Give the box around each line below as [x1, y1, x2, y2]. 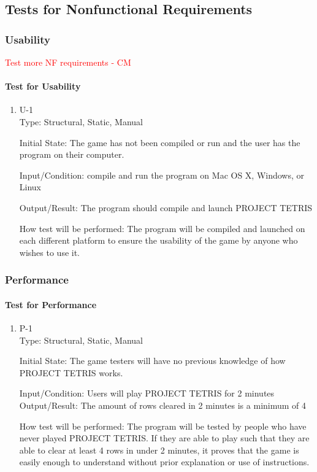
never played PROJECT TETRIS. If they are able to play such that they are [19, 431, 310, 444]
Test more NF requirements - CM [5, 56, 131, 68]
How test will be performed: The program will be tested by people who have [19, 419, 307, 432]
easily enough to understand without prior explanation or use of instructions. [19, 455, 310, 468]
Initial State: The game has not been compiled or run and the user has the [19, 136, 300, 149]
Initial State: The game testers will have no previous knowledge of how [19, 354, 286, 367]
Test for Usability [5, 80, 81, 93]
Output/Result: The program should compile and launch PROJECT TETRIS [19, 201, 313, 214]
